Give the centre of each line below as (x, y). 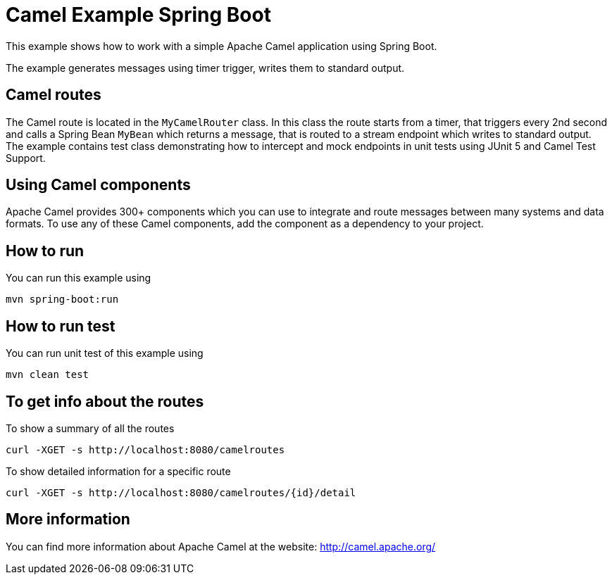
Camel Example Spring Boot (138, 15)
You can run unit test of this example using (105, 353)
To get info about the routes (105, 401)
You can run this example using (79, 278)
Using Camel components (98, 185)
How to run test (61, 326)
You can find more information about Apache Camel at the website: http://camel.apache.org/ (221, 546)
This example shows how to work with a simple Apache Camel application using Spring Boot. (221, 46)
